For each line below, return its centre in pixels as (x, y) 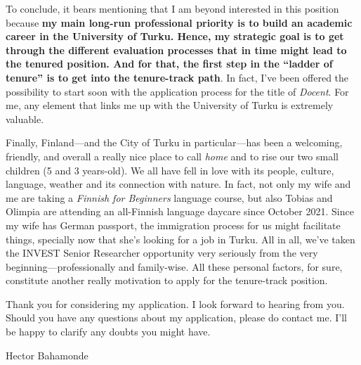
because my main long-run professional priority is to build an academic (179, 22)
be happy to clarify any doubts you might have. (108, 332)
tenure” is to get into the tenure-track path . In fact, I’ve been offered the (177, 77)
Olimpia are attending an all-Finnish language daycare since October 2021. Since (180, 211)
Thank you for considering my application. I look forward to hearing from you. (175, 303)
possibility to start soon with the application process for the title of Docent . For (177, 91)
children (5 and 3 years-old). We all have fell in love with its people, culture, (170, 170)
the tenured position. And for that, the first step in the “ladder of (169, 64)
